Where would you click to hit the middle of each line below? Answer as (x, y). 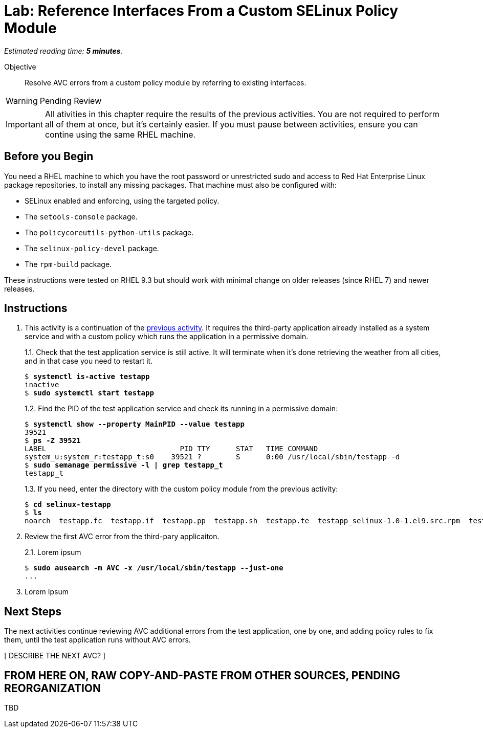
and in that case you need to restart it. (89, 361)
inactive (42, 385)
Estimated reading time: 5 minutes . (63, 51)
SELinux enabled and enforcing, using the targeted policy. (122, 201)
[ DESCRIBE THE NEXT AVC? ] (55, 656)
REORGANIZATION (53, 688)
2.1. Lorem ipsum (53, 552)
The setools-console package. (81, 216)
